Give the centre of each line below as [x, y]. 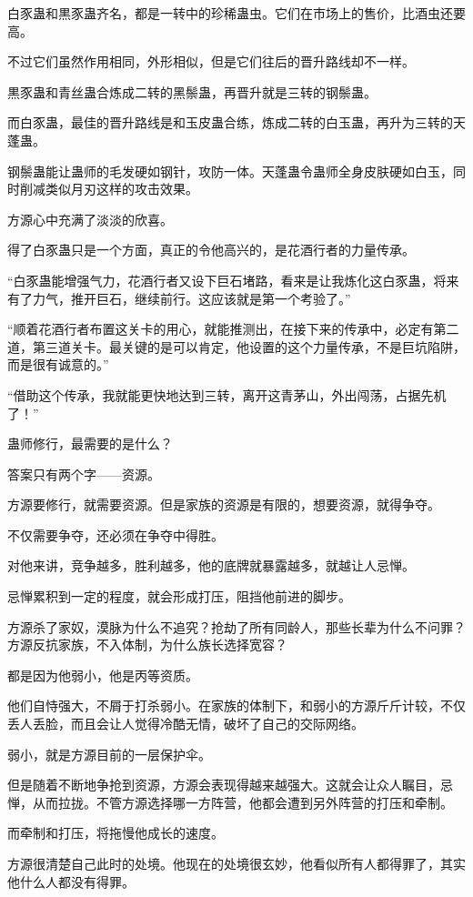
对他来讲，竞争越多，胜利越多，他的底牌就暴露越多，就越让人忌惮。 [211, 565]
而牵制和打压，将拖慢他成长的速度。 [116, 833]
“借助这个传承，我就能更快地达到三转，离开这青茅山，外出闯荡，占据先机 [227, 394]
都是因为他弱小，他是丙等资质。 [103, 675]
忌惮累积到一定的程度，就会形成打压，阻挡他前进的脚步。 [179, 596]
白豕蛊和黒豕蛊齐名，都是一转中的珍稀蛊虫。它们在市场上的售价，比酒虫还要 [236, 13]
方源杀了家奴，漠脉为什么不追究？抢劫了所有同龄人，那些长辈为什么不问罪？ [236, 626]
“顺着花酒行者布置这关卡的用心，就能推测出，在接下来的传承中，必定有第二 [233, 329]
